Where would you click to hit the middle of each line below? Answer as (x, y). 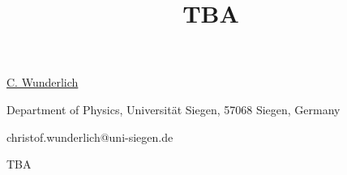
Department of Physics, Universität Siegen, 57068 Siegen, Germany (173, 109)
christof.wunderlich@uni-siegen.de (90, 137)
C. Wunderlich (43, 82)
